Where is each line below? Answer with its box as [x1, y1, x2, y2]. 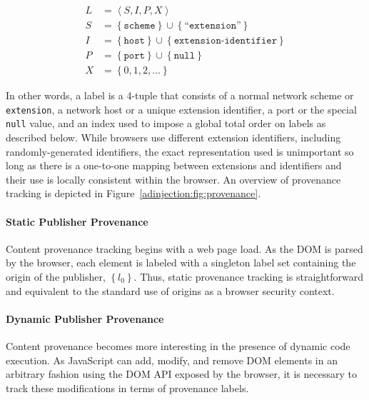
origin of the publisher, [6, 269, 106, 284]
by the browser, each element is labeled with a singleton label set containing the [6, 255, 356, 270]
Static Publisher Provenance [6, 214, 148, 229]
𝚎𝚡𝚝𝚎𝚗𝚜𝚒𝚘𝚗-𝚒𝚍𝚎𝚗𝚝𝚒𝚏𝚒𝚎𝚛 [173, 36, 277, 46]
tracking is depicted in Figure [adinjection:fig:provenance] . [6, 186, 261, 201]
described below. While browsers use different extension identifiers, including [6, 130, 341, 145]
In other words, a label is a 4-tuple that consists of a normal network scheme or [6, 88, 354, 103]
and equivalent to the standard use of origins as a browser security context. [6, 283, 335, 298]
